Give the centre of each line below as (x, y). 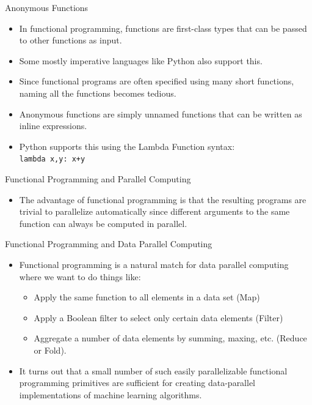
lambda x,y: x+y (52, 159)
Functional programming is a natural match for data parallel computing (154, 264)
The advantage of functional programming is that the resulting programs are (163, 199)
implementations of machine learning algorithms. (111, 394)
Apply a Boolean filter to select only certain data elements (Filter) (158, 317)
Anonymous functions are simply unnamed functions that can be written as (161, 113)
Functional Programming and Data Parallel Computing (109, 244)
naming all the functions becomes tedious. (98, 93)
